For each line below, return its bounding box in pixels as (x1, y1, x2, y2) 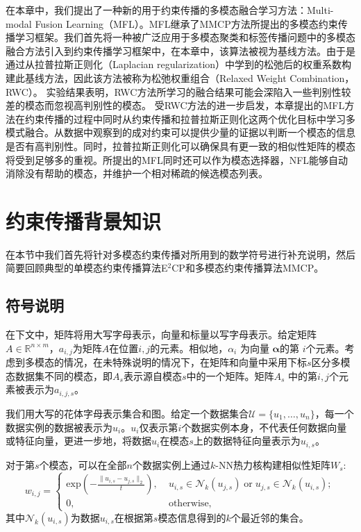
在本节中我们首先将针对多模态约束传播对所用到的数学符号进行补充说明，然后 (6, 247, 355, 261)
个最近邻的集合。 (230, 510, 309, 524)
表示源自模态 (123, 368, 182, 383)
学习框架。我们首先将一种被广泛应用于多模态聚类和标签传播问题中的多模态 (15, 30, 355, 44)
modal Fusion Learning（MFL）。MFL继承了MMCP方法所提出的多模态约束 (6, 16, 338, 31)
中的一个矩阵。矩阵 (186, 368, 274, 383)
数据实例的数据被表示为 (6, 419, 112, 434)
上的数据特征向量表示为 (193, 433, 301, 448)
